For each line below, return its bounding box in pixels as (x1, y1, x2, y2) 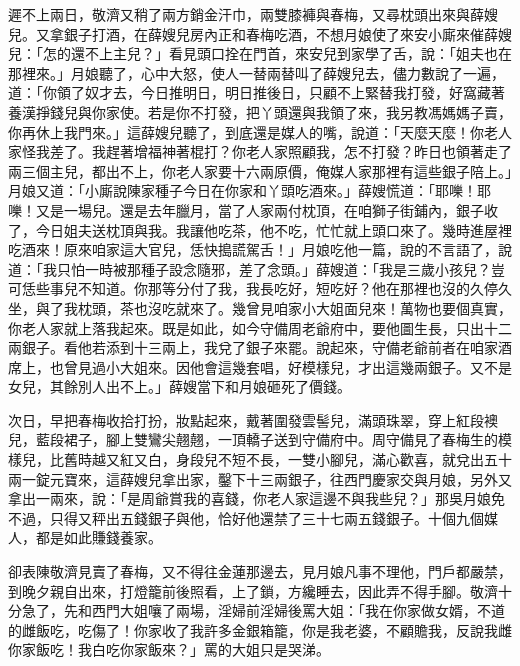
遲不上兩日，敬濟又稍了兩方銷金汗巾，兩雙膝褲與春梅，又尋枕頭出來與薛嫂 (8, 4, 498, 24)
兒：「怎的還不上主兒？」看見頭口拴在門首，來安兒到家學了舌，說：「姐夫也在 (8, 43, 512, 64)
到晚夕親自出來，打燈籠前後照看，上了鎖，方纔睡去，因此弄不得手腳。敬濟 (8, 580, 498, 601)
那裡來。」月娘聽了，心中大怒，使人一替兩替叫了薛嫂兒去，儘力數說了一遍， (8, 62, 505, 83)
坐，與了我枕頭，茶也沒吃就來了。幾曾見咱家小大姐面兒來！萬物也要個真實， (8, 297, 512, 318)
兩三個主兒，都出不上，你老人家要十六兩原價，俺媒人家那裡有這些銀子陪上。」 (8, 160, 512, 181)
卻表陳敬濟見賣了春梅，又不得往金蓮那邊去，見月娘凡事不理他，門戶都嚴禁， (8, 561, 512, 582)
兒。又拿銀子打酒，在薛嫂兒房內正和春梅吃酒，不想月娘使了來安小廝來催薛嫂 (8, 23, 512, 44)
